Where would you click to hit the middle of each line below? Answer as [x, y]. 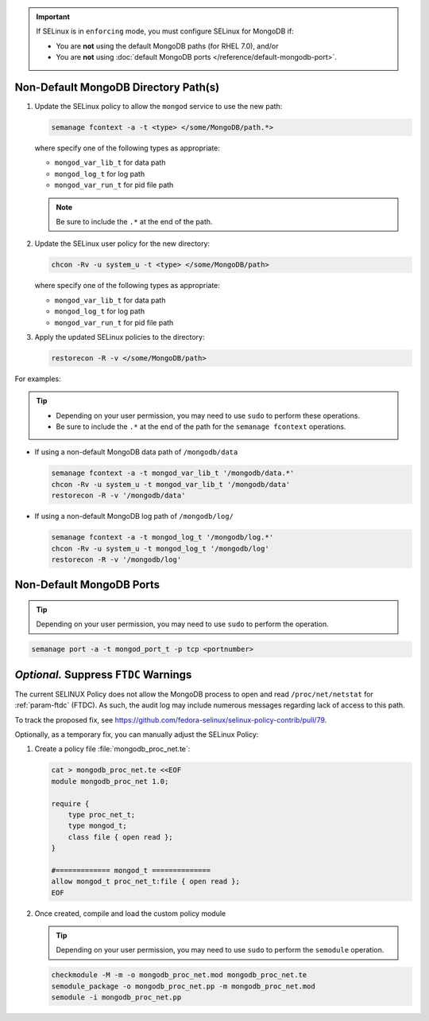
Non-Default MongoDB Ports [87, 585]
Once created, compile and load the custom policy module [130, 913]
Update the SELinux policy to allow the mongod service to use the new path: [158, 107]
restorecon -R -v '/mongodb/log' [116, 559]
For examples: [38, 379]
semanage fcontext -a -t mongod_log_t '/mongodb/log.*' [162, 538]
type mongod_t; [97, 826]
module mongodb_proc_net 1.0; [110, 781]
